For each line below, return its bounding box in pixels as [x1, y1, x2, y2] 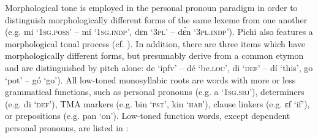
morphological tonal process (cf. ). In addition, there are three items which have [5, 37, 306, 50]
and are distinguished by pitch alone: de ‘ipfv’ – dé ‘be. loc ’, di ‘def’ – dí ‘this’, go [5, 61, 313, 74]
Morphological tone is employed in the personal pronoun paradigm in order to [5, 1, 298, 13]
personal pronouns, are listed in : [5, 121, 129, 134]
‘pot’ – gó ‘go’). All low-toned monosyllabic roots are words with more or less [5, 73, 296, 86]
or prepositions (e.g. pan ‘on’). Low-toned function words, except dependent [5, 109, 290, 122]
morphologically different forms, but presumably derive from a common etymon [5, 49, 304, 62]
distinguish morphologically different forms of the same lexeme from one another [5, 13, 308, 26]
